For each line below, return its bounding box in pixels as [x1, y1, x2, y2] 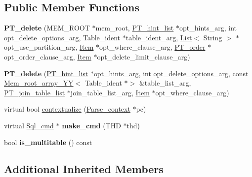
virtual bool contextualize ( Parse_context [4, 104, 130, 114]
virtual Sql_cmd [4, 120, 54, 130]
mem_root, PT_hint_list [95, 23, 174, 33]
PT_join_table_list [4, 87, 65, 97]
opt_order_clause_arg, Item [4, 51, 91, 61]
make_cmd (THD [62, 120, 121, 130]
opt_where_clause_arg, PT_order [99, 42, 206, 52]
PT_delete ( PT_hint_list [4, 68, 88, 78]
